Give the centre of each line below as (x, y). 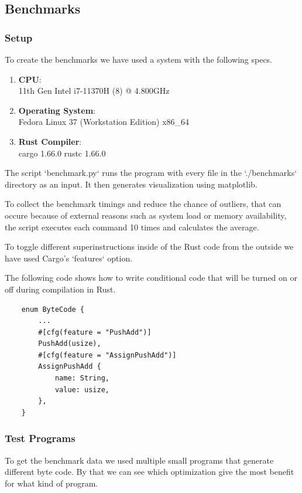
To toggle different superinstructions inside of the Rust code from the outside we (149, 246)
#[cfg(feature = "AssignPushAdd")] (107, 355)
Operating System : (57, 110)
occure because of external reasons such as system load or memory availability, (146, 215)
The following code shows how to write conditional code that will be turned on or (151, 278)
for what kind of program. (52, 483)
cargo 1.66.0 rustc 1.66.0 (62, 153)
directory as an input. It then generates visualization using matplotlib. (131, 184)
